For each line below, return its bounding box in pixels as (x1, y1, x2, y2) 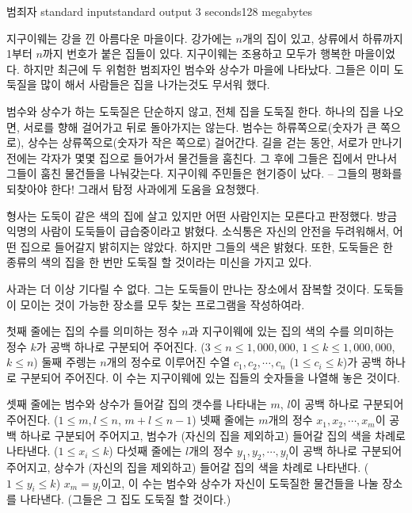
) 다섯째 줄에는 (109, 442, 182, 459)
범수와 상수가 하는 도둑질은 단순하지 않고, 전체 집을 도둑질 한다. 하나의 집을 (6, 102, 380, 119)
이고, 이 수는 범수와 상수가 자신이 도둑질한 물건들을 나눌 (101, 474, 379, 491)
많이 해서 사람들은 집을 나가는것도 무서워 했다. (40, 76, 270, 93)
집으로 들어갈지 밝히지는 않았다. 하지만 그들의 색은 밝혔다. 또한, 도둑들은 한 (20, 238, 393, 255)
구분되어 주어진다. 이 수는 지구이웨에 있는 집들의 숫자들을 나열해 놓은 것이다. (20, 369, 400, 385)
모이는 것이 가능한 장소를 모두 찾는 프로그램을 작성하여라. (20, 296, 305, 312)
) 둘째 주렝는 (33, 354, 97, 370)
